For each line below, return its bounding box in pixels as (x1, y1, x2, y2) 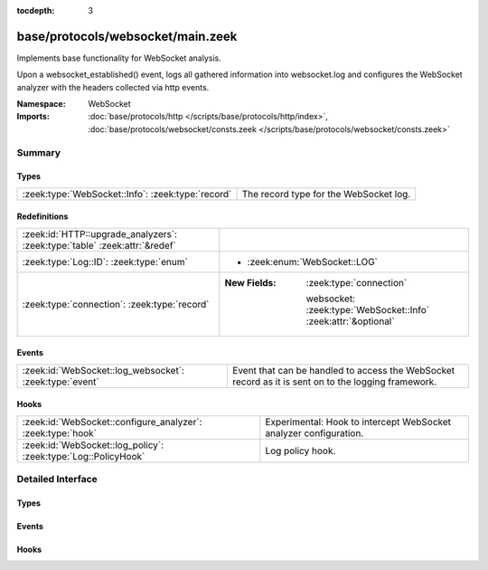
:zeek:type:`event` (22, 375, 99, 388)
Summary (16, 146, 61, 158)
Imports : (16, 111, 50, 122)
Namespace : (16, 99, 67, 109)
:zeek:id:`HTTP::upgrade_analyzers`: (22, 227, 178, 240)
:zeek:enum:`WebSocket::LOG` (247, 255, 379, 268)
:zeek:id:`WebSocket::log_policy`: (22, 439, 164, 451)
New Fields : (224, 276, 277, 289)
